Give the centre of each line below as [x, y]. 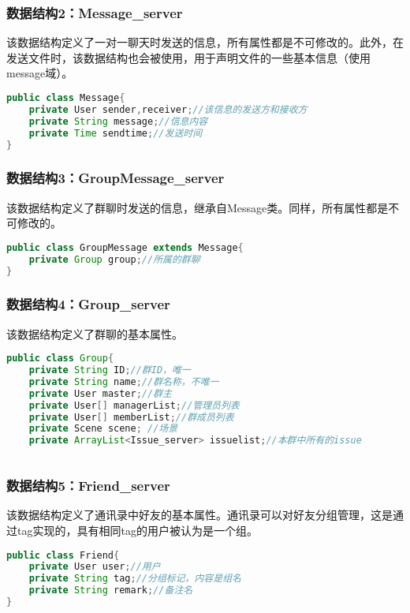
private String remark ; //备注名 [111, 591]
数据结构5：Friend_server [88, 486]
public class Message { [66, 98]
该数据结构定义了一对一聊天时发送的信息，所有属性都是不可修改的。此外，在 [205, 42]
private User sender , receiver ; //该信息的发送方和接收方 [168, 109]
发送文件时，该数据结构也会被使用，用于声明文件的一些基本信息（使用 [188, 57]
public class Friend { [63, 555]
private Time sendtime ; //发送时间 [116, 133]
